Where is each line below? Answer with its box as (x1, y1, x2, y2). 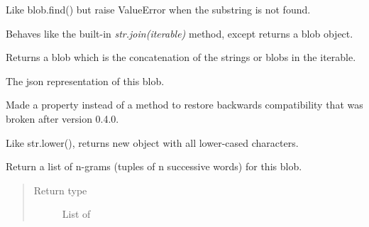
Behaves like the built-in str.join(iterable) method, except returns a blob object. (6, 26, 353, 40)
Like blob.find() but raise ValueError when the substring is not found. (6, 2, 311, 16)
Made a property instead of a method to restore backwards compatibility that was (6, 97, 363, 112)
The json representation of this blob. (6, 73, 165, 88)
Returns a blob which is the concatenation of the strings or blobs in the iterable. (6, 50, 356, 65)
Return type (33, 182, 87, 197)
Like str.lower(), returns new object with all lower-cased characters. (6, 135, 299, 150)
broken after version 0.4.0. (6, 111, 119, 126)
